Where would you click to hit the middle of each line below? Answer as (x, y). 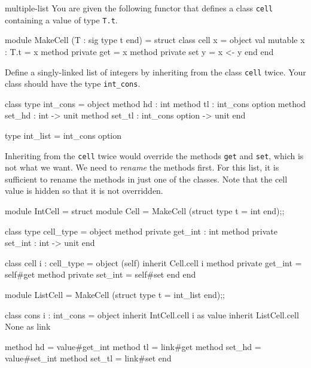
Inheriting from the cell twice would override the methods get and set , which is (154, 155)
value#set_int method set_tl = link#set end (88, 358)
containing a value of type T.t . (61, 19)
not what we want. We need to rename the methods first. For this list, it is (142, 167)
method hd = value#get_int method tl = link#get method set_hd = (133, 346)
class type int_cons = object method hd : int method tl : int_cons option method (155, 103)
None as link (28, 326)
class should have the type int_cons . (73, 83)
